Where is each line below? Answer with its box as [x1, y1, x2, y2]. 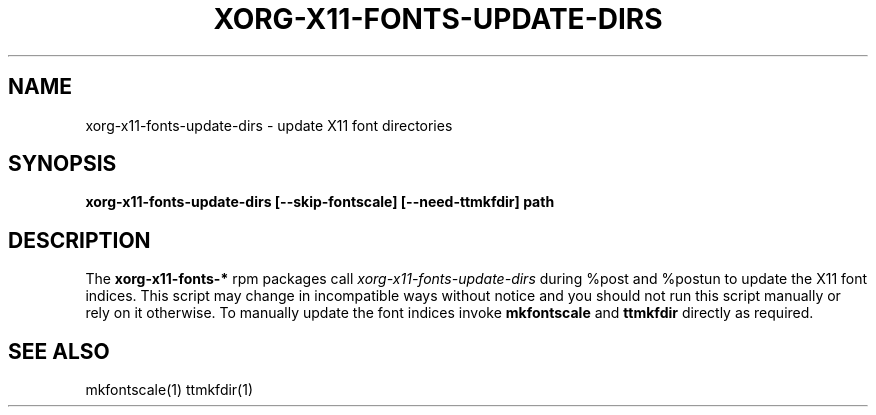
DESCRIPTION [8, 227, 151, 253]
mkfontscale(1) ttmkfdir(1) [85, 381, 254, 399]
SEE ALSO [8, 338, 110, 364]
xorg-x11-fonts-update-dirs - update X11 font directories [85, 116, 453, 134]
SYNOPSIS [8, 151, 117, 177]
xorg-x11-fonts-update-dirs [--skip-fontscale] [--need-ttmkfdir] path [85, 193, 555, 211]
